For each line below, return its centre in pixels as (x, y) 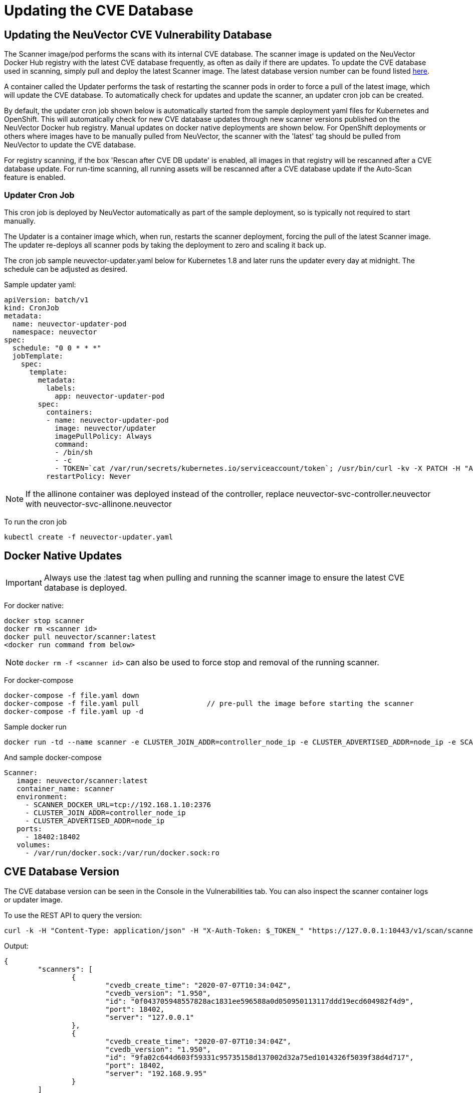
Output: (17, 946)
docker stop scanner (44, 620)
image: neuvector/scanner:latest (82, 780)
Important (24, 582)
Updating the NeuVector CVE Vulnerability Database (138, 35)
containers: (70, 412)
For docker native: (34, 605)
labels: (61, 388)
